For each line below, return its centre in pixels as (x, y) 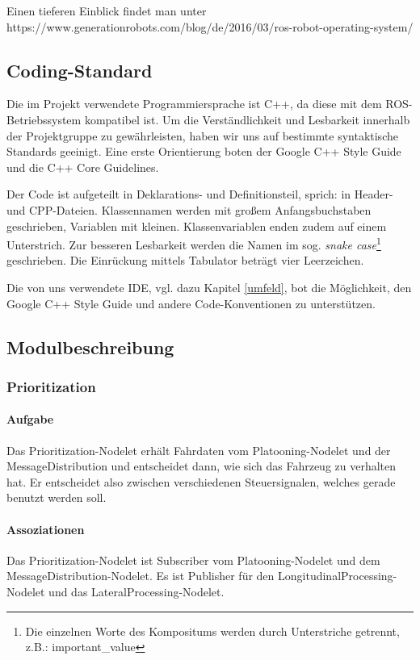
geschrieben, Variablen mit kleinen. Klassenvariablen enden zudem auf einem (197, 226)
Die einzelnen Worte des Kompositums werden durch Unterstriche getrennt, (212, 631)
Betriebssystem (44, 119)
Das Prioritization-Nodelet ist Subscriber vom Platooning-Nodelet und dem (193, 560)
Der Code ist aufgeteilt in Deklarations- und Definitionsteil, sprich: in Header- (200, 194)
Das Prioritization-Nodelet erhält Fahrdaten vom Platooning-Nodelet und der (199, 450)
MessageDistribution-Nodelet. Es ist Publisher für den (141, 576)
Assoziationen (46, 529)
